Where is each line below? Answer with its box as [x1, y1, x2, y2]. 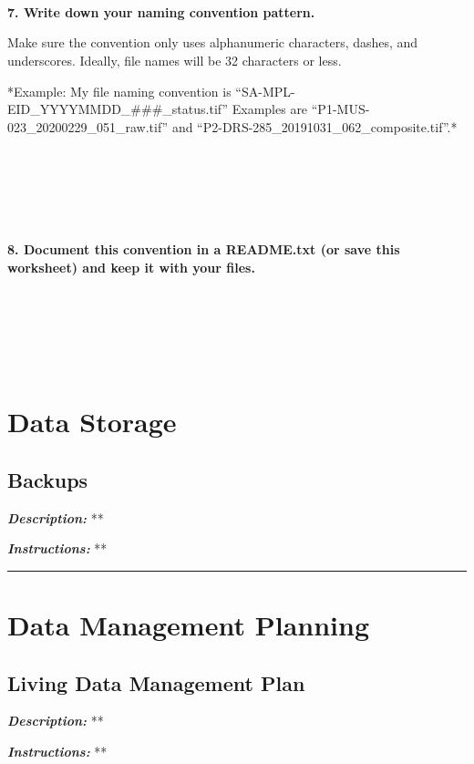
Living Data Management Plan [7, 668, 305, 697]
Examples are [232, 99, 308, 119]
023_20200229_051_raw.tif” [7, 117, 169, 136]
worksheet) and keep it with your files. [7, 257, 255, 276]
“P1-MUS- [311, 99, 370, 119]
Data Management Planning [7, 606, 369, 644]
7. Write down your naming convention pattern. [7, 2, 315, 21]
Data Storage [7, 403, 177, 440]
